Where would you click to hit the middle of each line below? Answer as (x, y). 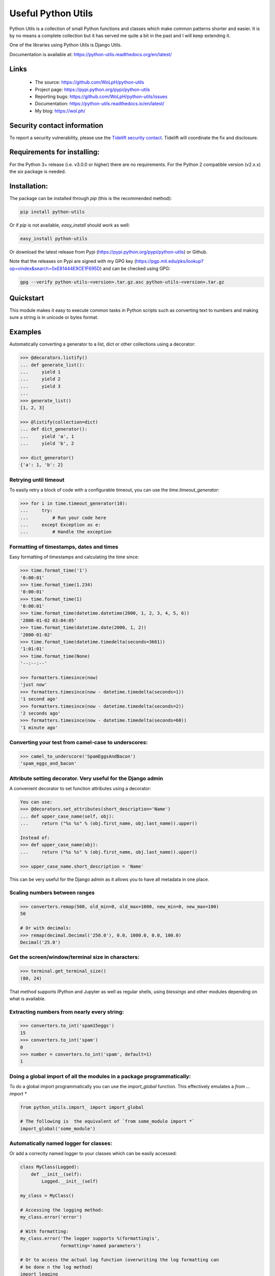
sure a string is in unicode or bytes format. (54, 317)
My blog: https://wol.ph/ (60, 111)
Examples (25, 332)
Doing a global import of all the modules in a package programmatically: (100, 1076)
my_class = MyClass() (47, 1195)
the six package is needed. (38, 171)
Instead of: (35, 838)
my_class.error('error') (51, 1217)
